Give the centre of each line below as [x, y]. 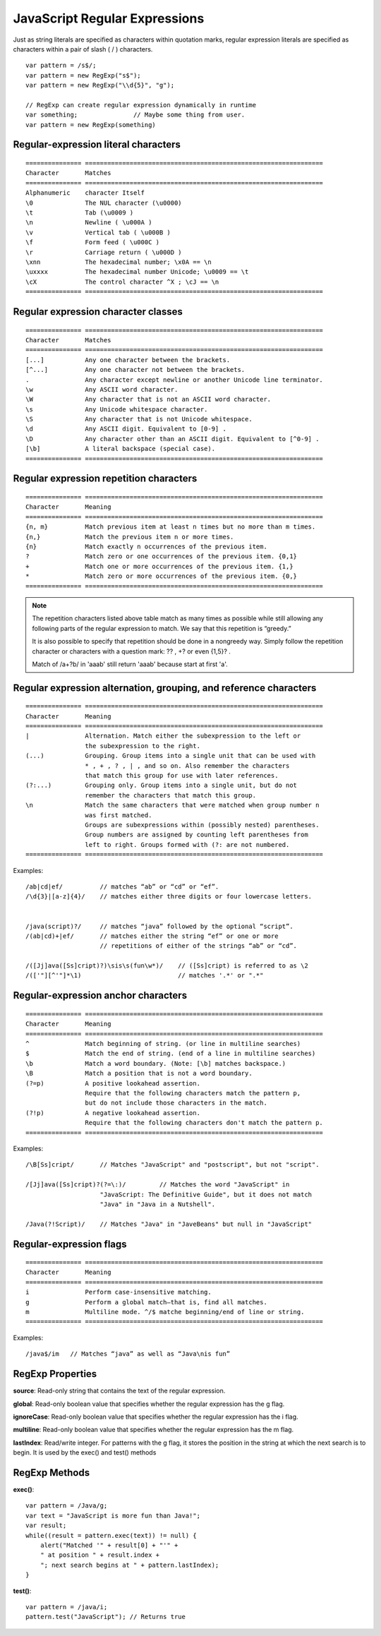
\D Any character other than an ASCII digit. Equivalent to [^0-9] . [173, 439]
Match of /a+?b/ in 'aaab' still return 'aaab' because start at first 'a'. [130, 664]
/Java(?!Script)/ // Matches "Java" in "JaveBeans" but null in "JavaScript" [169, 1224]
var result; [46, 1526]
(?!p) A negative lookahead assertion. [113, 1113]
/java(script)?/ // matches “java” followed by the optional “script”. [159, 926]
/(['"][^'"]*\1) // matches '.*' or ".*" [145, 975]
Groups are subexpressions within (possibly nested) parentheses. [202, 825]
